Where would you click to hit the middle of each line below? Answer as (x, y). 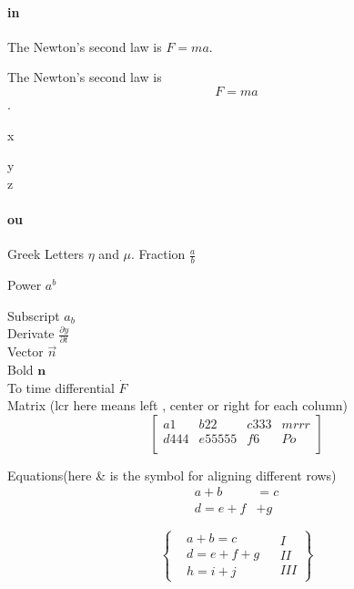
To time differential (61, 387)
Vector (25, 351)
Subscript (34, 315)
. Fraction (158, 254)
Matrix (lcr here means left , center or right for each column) (178, 405)
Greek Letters (46, 254)
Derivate (31, 333)
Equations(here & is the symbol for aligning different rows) (172, 475)
